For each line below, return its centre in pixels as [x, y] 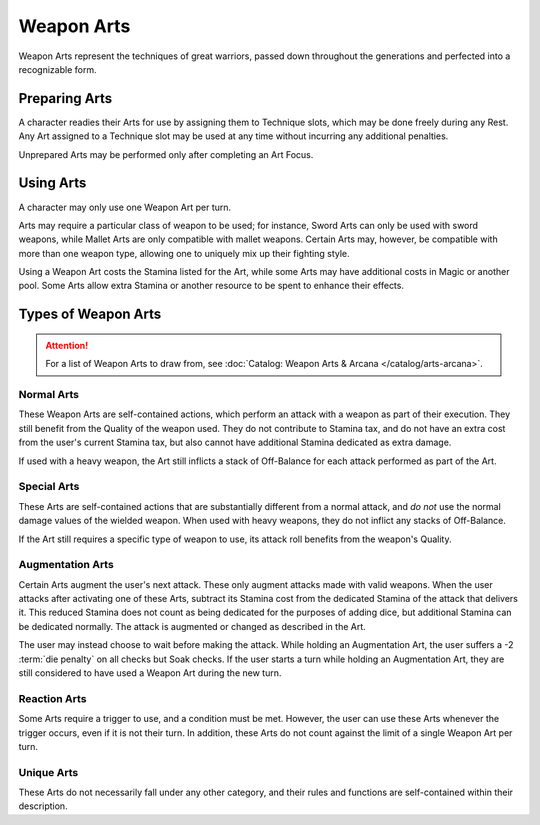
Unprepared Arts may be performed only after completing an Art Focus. [166, 154]
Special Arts [49, 487]
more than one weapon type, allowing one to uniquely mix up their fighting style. [184, 253]
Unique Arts [48, 772]
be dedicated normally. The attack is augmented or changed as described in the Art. [192, 626]
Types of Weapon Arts [90, 314]
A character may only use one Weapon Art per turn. [125, 207]
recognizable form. [57, 69]
